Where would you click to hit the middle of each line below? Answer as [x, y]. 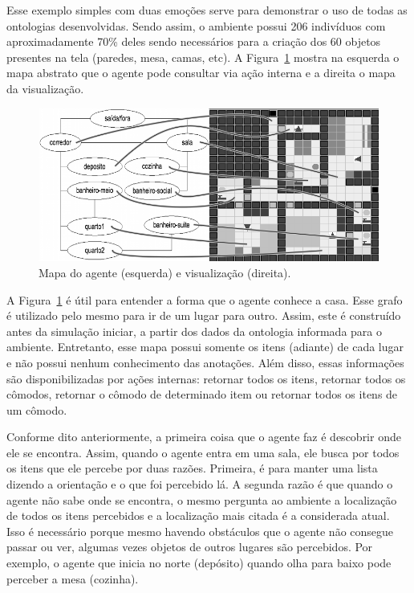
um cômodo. [37, 409]
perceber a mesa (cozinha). [73, 578]
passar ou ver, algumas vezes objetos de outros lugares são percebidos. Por [190, 547]
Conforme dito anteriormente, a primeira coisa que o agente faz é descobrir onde [204, 437]
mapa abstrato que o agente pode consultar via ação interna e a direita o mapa [201, 73]
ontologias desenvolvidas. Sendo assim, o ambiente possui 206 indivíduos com [196, 25]
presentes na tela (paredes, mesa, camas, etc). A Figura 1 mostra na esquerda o [203, 57]
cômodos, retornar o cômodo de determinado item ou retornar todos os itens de [202, 394]
